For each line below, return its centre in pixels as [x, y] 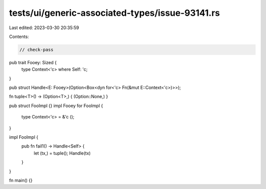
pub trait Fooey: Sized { [33, 62]
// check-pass [36, 50]
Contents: [19, 37]
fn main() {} [21, 180]
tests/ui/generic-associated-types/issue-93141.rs [115, 13]
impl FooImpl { [24, 137]
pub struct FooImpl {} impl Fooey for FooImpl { [56, 106]
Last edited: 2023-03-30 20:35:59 [44, 28]
